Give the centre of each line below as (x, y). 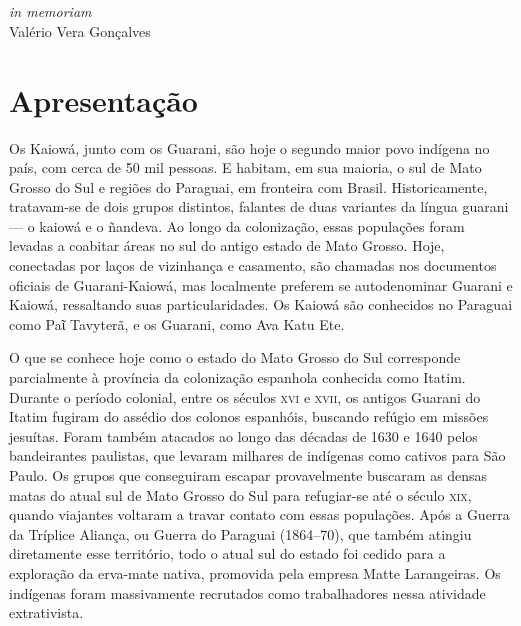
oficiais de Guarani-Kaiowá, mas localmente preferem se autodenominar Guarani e (261, 284)
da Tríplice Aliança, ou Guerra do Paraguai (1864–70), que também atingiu (240, 533)
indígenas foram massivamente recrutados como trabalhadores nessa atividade (247, 592)
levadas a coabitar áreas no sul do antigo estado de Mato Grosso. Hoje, (227, 245)
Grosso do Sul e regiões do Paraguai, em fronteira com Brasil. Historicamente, (248, 186)
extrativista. (46, 612)
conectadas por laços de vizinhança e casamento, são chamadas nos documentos (253, 265)
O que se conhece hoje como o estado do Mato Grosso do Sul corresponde (235, 357)
